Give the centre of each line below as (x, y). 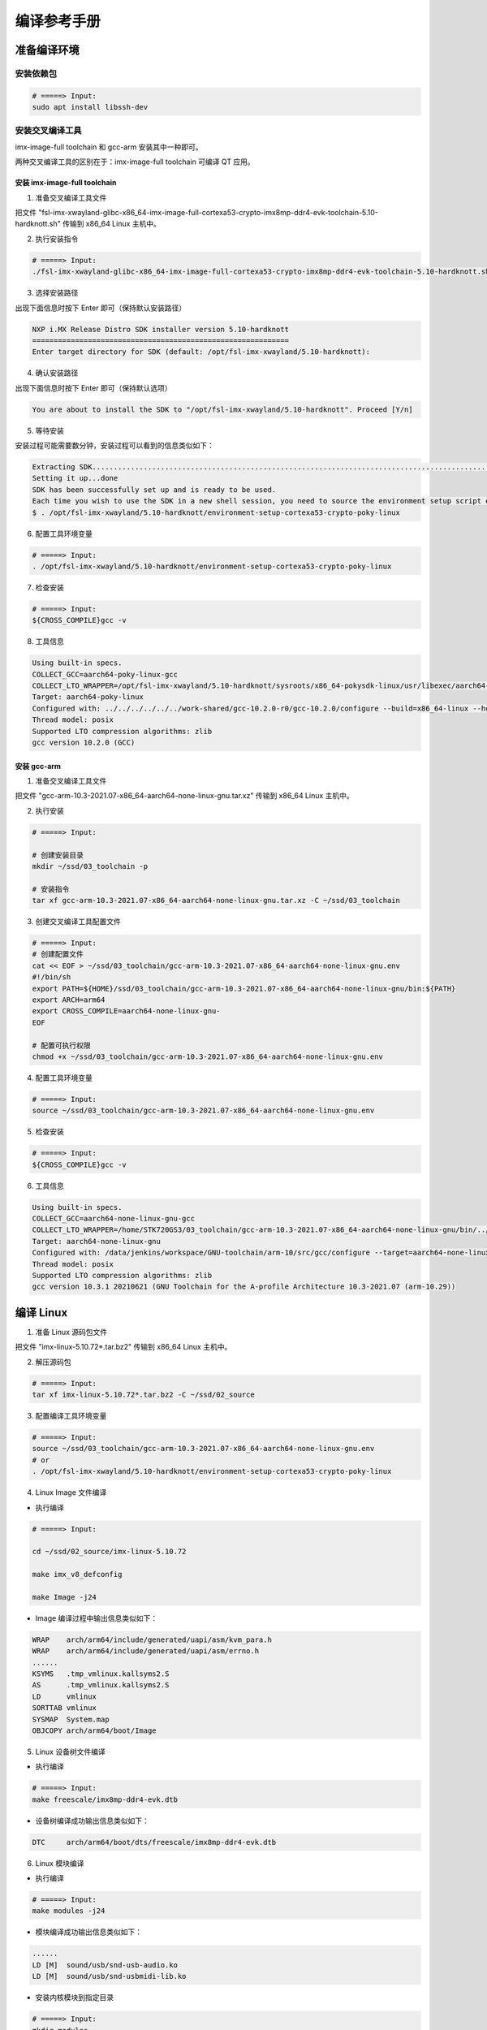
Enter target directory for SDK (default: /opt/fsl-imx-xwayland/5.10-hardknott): (201, 352)
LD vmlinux (65, 1696)
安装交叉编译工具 (48, 131)
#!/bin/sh (52, 977)
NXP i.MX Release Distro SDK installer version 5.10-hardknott (161, 329)
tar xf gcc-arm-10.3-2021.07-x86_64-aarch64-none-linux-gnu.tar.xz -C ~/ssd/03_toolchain (216, 901)
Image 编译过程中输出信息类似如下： (97, 1618)
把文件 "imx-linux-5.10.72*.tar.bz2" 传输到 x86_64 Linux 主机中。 (123, 1347)
